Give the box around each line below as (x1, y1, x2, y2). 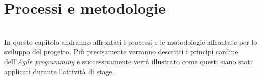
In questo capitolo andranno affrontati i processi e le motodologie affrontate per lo (4, 36, 257, 47)
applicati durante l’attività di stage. (4, 66, 114, 76)
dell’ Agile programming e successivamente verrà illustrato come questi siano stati (4, 56, 252, 66)
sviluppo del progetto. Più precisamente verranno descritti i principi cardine (4, 46, 238, 57)
